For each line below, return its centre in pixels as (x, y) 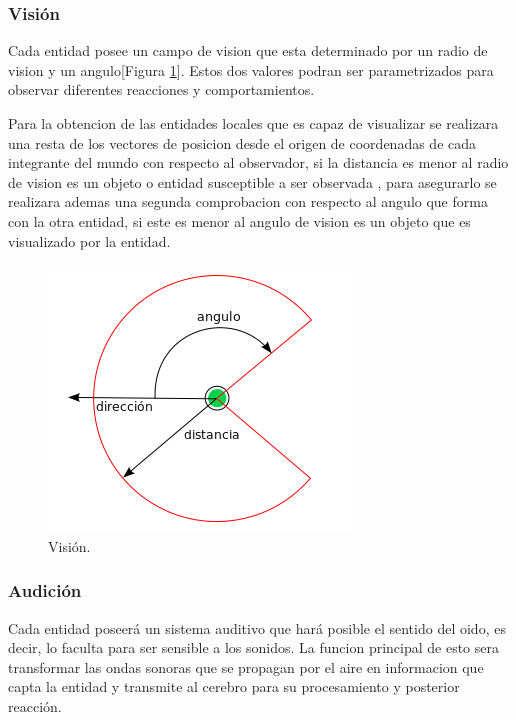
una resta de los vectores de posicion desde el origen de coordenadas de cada (242, 142)
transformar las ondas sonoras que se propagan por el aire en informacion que (246, 666)
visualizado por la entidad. (89, 240)
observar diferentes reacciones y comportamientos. (161, 89)
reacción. (35, 705)
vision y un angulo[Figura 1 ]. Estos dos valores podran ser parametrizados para (251, 69)
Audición (45, 590)
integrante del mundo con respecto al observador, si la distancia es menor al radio (258, 162)
